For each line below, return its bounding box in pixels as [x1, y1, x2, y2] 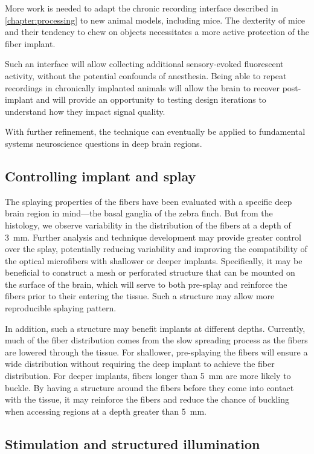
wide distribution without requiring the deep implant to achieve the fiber [5, 357, 275, 370]
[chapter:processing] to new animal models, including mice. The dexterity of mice [5, 13, 305, 26]
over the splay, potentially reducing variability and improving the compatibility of [5, 242, 307, 255]
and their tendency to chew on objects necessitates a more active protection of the [5, 25, 309, 38]
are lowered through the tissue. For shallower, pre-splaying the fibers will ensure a [5, 345, 308, 358]
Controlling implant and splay [5, 166, 196, 185]
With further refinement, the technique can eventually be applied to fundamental [5, 125, 306, 138]
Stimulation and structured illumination [5, 434, 260, 453]
